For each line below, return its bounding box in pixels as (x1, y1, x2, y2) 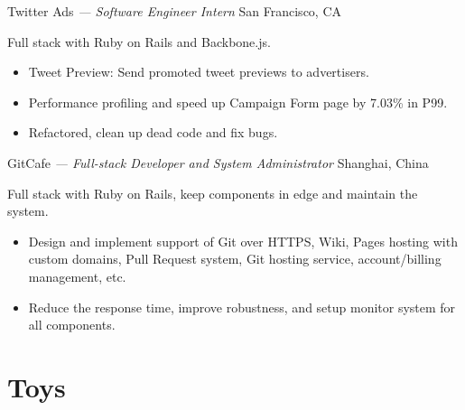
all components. (28, 315, 116, 334)
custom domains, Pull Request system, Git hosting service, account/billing (28, 249, 442, 268)
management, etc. (28, 266, 126, 285)
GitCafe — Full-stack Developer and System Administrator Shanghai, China (7, 153, 429, 172)
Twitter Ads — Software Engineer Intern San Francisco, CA (7, 2, 342, 20)
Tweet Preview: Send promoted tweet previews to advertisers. (28, 62, 369, 81)
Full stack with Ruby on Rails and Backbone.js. (7, 32, 271, 51)
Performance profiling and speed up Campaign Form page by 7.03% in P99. (28, 92, 448, 111)
